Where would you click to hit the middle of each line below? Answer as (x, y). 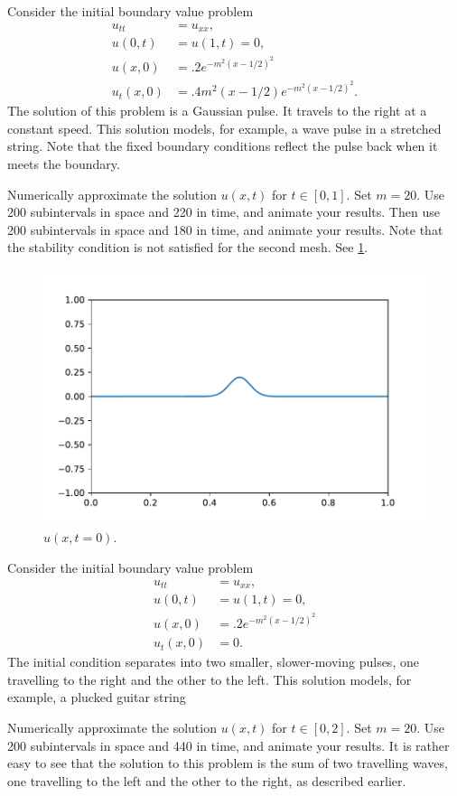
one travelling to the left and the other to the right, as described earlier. (207, 780)
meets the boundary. (64, 164)
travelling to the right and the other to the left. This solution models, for (210, 679)
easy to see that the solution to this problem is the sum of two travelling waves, (228, 763)
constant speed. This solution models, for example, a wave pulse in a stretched (224, 128)
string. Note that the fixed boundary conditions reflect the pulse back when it (223, 146)
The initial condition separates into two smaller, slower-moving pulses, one (213, 662)
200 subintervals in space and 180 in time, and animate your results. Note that (225, 229)
